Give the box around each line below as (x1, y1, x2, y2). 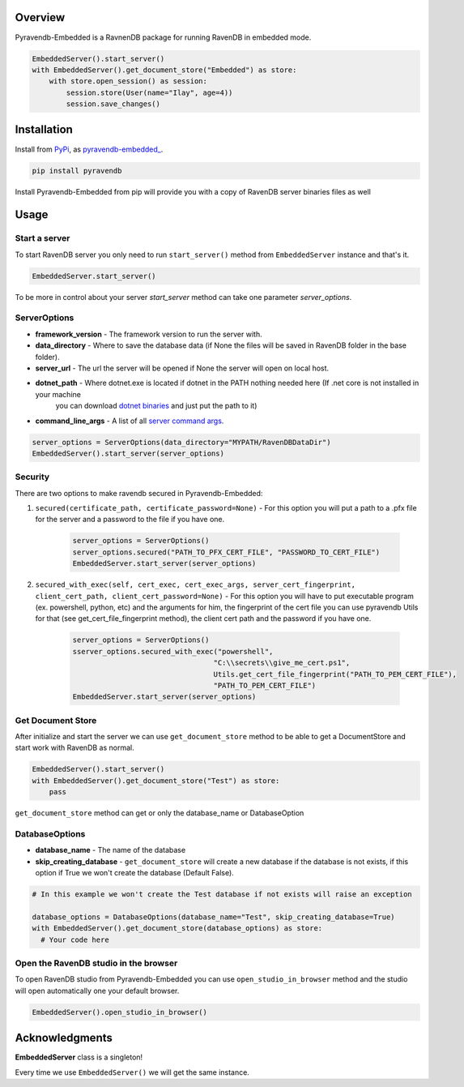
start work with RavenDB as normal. (15, 742, 134, 753)
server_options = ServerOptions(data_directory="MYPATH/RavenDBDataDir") (32, 438, 331, 447)
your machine (35, 389, 81, 399)
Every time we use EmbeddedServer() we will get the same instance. (15, 1067, 250, 1077)
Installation (15, 122, 73, 137)
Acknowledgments (15, 1031, 113, 1045)
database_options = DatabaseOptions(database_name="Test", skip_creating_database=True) (32, 912, 396, 922)
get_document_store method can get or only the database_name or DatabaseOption (15, 808, 304, 818)
